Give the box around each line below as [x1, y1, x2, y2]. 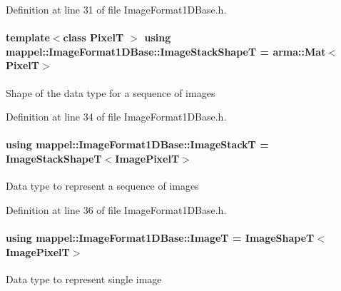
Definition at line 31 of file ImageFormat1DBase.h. [6, 2, 227, 16]
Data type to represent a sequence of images [6, 178, 199, 193]
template [6, 30, 50, 45]
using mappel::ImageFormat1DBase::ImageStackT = [6, 137, 269, 152]
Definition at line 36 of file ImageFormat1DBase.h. [6, 202, 227, 217]
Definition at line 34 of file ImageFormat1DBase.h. [6, 109, 227, 124]
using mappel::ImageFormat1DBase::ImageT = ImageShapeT [6, 230, 315, 245]
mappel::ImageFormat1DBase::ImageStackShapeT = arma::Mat [6, 44, 326, 58]
